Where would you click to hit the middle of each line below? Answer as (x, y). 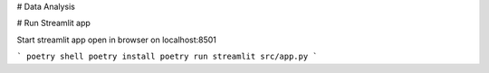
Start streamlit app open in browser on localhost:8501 (117, 40)
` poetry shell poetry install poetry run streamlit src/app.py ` (168, 57)
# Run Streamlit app (53, 23)
